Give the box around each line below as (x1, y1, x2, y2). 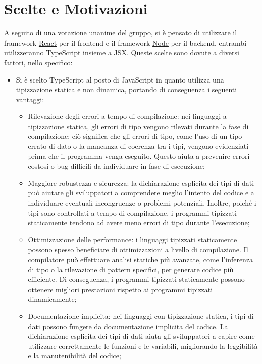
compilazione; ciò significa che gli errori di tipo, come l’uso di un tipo (28, 131, 242, 141)
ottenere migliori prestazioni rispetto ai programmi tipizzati (28, 284, 213, 294)
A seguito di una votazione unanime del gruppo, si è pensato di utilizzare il (4, 27, 237, 38)
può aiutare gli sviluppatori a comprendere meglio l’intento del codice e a (28, 187, 254, 198)
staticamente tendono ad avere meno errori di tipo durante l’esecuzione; (28, 217, 250, 228)
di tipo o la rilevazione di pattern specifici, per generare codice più (28, 264, 234, 274)
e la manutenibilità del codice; (28, 350, 121, 361)
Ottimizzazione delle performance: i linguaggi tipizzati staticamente (28, 234, 237, 245)
